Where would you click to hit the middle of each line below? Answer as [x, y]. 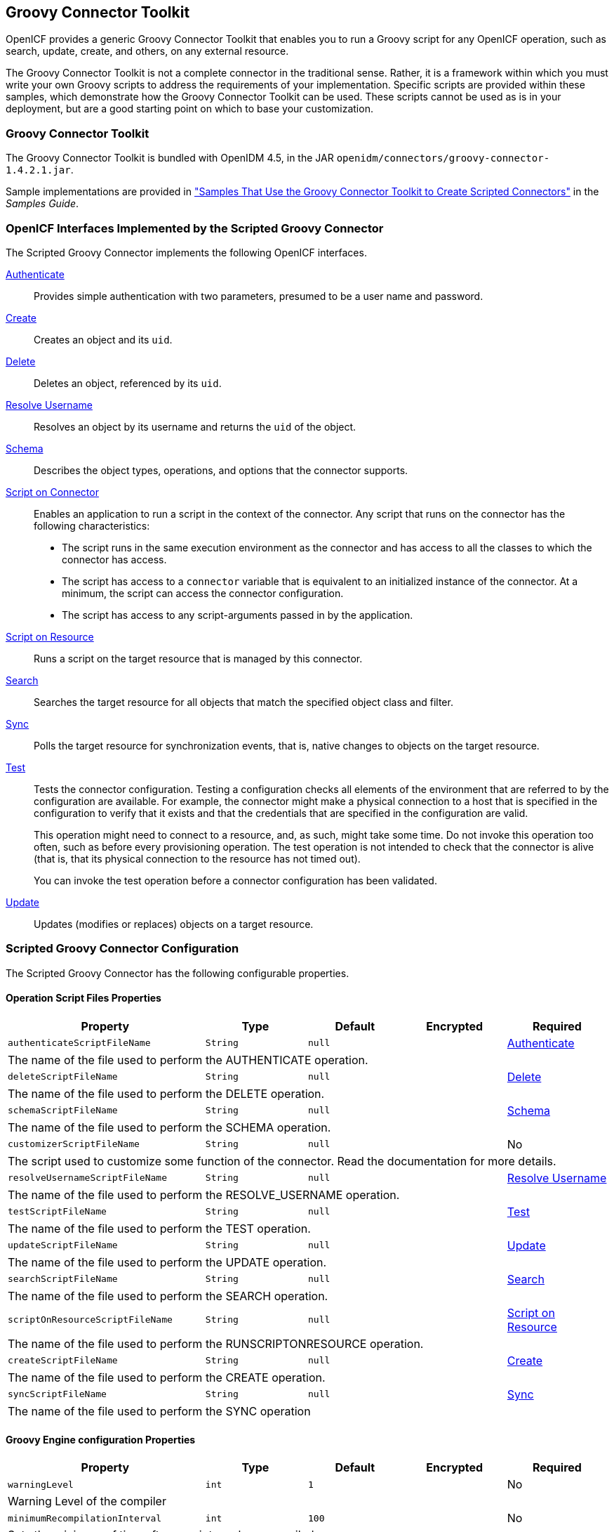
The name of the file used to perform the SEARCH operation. [168, 1296]
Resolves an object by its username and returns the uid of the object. [195, 426]
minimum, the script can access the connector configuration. [203, 593]
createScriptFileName [63, 1361]
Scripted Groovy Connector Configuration [122, 949]
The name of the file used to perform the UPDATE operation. [167, 1262]
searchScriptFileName [63, 1279]
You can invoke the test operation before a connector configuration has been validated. [235, 880]
